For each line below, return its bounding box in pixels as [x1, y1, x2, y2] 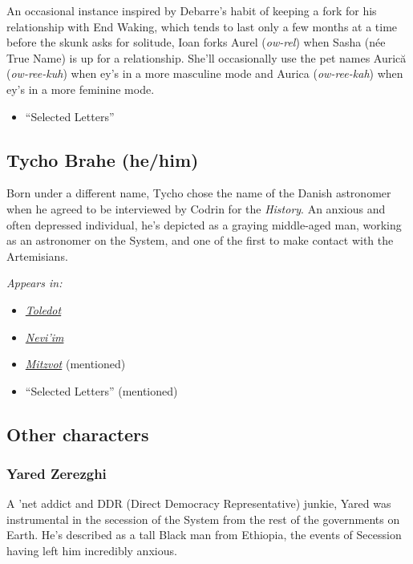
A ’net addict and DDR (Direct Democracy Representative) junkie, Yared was [6, 495, 391, 512]
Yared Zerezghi [6, 464, 107, 483]
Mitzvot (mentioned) [25, 355, 126, 372]
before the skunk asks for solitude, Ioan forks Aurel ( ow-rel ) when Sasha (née [6, 34, 386, 51]
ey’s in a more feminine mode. [6, 80, 155, 97]
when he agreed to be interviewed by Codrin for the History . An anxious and [6, 200, 386, 217]
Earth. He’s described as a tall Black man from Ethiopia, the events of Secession [6, 526, 402, 543]
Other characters [6, 421, 149, 446]
